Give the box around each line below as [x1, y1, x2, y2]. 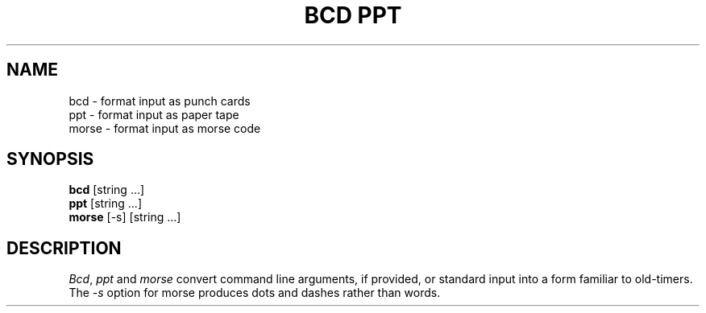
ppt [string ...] [69, 196, 142, 211]
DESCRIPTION [6, 237, 122, 258]
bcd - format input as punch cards [69, 93, 251, 108]
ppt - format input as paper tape [69, 107, 239, 121]
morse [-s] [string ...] [69, 210, 181, 224]
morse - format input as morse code [69, 121, 261, 135]
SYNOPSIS [6, 149, 94, 170]
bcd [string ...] [69, 183, 145, 197]
